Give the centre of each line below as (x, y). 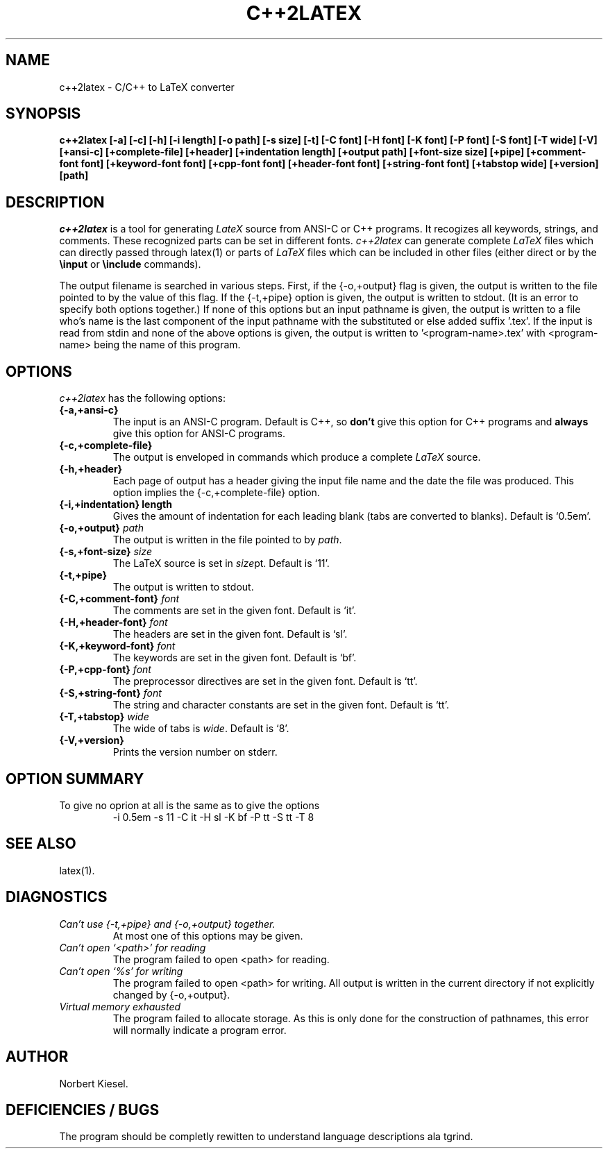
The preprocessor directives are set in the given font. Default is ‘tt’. (265, 681)
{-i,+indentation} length (116, 504)
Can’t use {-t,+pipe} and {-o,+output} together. (167, 924)
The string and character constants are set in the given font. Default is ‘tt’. (281, 705)
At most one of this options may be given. (208, 935)
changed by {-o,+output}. (171, 994)
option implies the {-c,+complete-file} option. (216, 493)
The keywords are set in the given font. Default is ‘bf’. (235, 658)
